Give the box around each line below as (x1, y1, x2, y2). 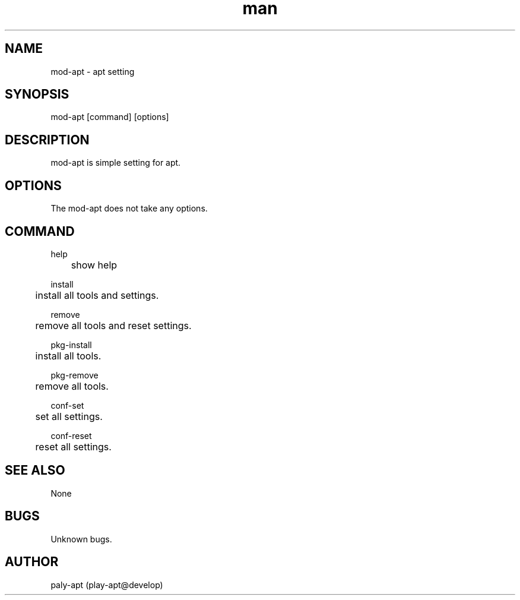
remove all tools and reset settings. (35, 319, 192, 331)
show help (71, 258, 118, 271)
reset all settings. (35, 440, 112, 453)
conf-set (50, 400, 84, 410)
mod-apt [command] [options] (50, 112, 169, 122)
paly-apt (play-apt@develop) (50, 579, 163, 590)
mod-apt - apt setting (50, 66, 135, 77)
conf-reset (50, 430, 92, 441)
